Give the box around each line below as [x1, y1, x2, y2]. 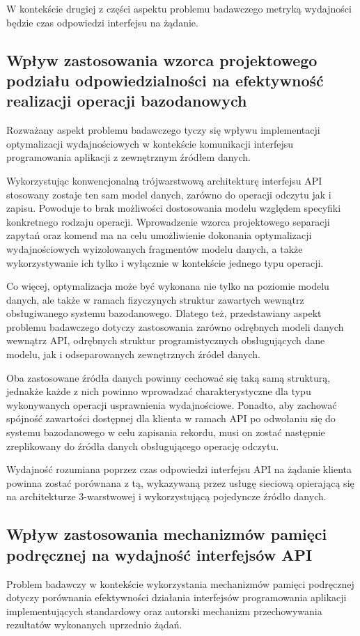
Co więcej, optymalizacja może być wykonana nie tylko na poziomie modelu [6, 279, 329, 293]
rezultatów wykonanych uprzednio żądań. [6, 617, 182, 632]
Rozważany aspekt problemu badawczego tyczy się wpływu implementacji [6, 123, 320, 137]
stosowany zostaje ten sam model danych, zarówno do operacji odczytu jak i [6, 187, 331, 201]
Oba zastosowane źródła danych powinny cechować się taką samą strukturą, [6, 370, 331, 385]
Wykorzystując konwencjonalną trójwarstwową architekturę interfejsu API [6, 173, 322, 187]
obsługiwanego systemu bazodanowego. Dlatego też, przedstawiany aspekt [6, 306, 322, 320]
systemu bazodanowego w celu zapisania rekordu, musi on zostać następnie [6, 425, 325, 440]
